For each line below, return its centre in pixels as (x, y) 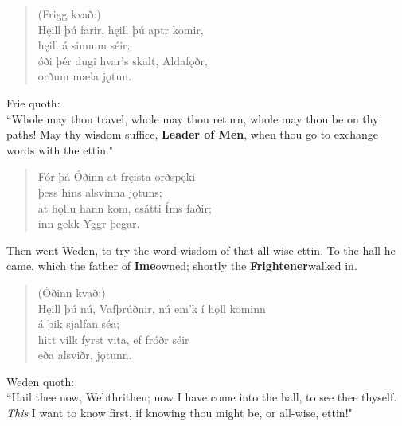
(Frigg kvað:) (69, 14)
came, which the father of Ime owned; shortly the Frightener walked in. (182, 266)
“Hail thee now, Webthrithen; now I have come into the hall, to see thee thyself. (202, 397)
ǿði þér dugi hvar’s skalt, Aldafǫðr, (123, 60)
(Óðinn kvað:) (72, 292)
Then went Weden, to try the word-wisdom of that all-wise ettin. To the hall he (201, 250)
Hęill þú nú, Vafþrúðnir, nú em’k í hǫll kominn (152, 308)
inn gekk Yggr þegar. (89, 223)
